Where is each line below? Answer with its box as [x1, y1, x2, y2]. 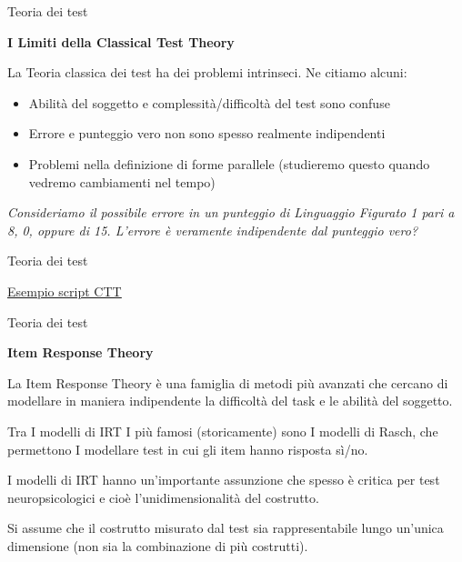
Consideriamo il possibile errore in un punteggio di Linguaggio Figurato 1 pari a [7, 203, 455, 222]
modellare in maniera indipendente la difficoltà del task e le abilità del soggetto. [7, 391, 453, 410]
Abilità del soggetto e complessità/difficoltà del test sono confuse [28, 93, 390, 112]
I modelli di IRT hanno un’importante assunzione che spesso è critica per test [7, 470, 440, 489]
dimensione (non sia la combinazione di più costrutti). [7, 536, 308, 555]
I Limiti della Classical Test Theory [7, 32, 235, 51]
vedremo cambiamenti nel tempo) [28, 172, 216, 191]
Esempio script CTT [7, 281, 122, 300]
